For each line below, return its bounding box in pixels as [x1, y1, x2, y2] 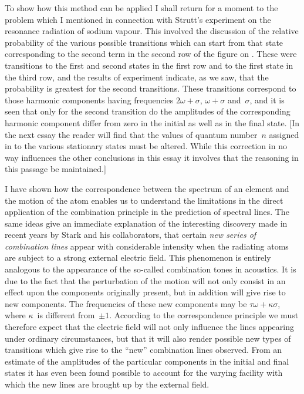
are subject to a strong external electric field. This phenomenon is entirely [5, 251, 271, 264]
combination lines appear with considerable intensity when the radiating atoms [5, 240, 289, 252]
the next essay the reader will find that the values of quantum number [5, 128, 258, 140]
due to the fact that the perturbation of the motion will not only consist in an [5, 274, 286, 287]
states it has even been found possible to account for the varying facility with [5, 366, 283, 379]
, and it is [249, 93, 285, 106]
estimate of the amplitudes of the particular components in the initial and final [5, 355, 289, 367]
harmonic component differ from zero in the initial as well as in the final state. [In [5, 116, 300, 129]
